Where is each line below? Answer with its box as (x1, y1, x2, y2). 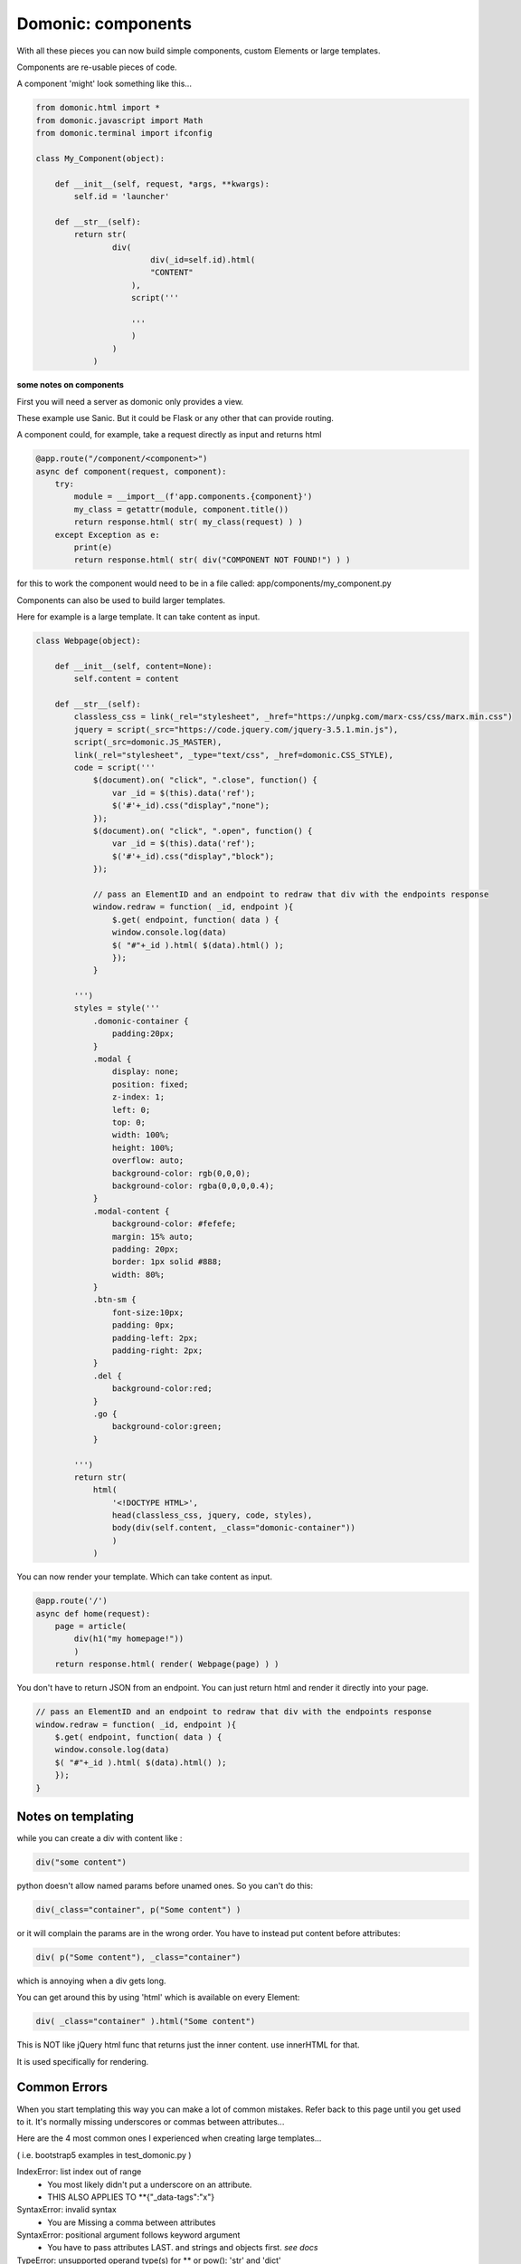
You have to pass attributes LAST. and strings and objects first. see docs (47, 2242, 318, 2253)
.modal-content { (92, 1205, 170, 1216)
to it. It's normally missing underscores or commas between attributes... (16, 2115, 285, 2127)
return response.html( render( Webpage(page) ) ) (54, 1659, 279, 1670)
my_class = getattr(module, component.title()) (73, 504, 289, 514)
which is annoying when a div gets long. (16, 1975, 166, 1986)
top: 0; (111, 1117, 147, 1127)
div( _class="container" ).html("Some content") (35, 2016, 256, 2027)
